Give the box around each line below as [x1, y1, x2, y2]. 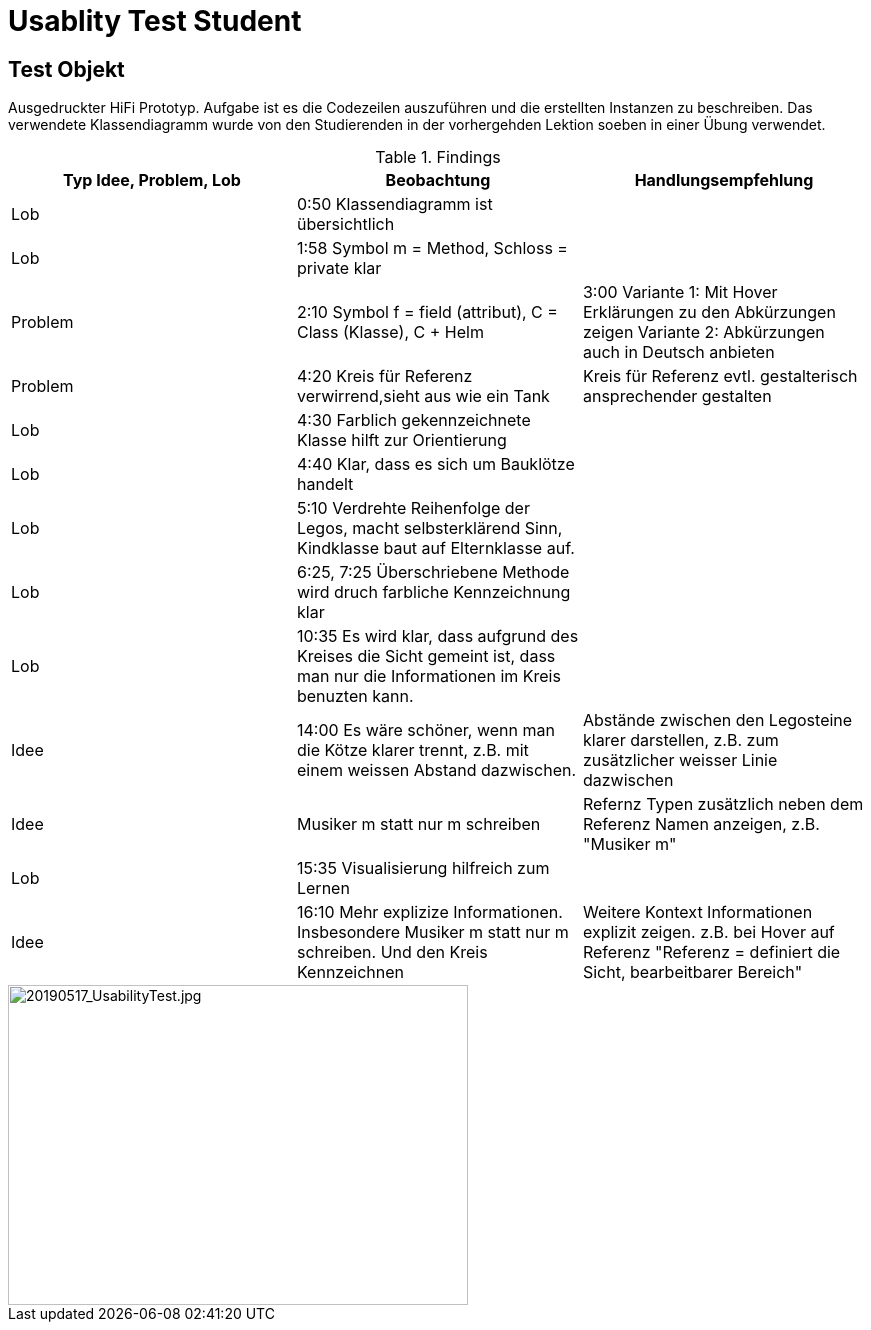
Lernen [296, 878, 350, 899]
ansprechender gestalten [582, 386, 772, 407]
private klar [296, 258, 382, 279]
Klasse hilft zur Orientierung [296, 430, 507, 451]
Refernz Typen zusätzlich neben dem [582, 794, 864, 815]
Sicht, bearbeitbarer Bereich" [582, 962, 803, 983]
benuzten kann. [296, 686, 414, 707]
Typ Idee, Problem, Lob [63, 170, 241, 191]
